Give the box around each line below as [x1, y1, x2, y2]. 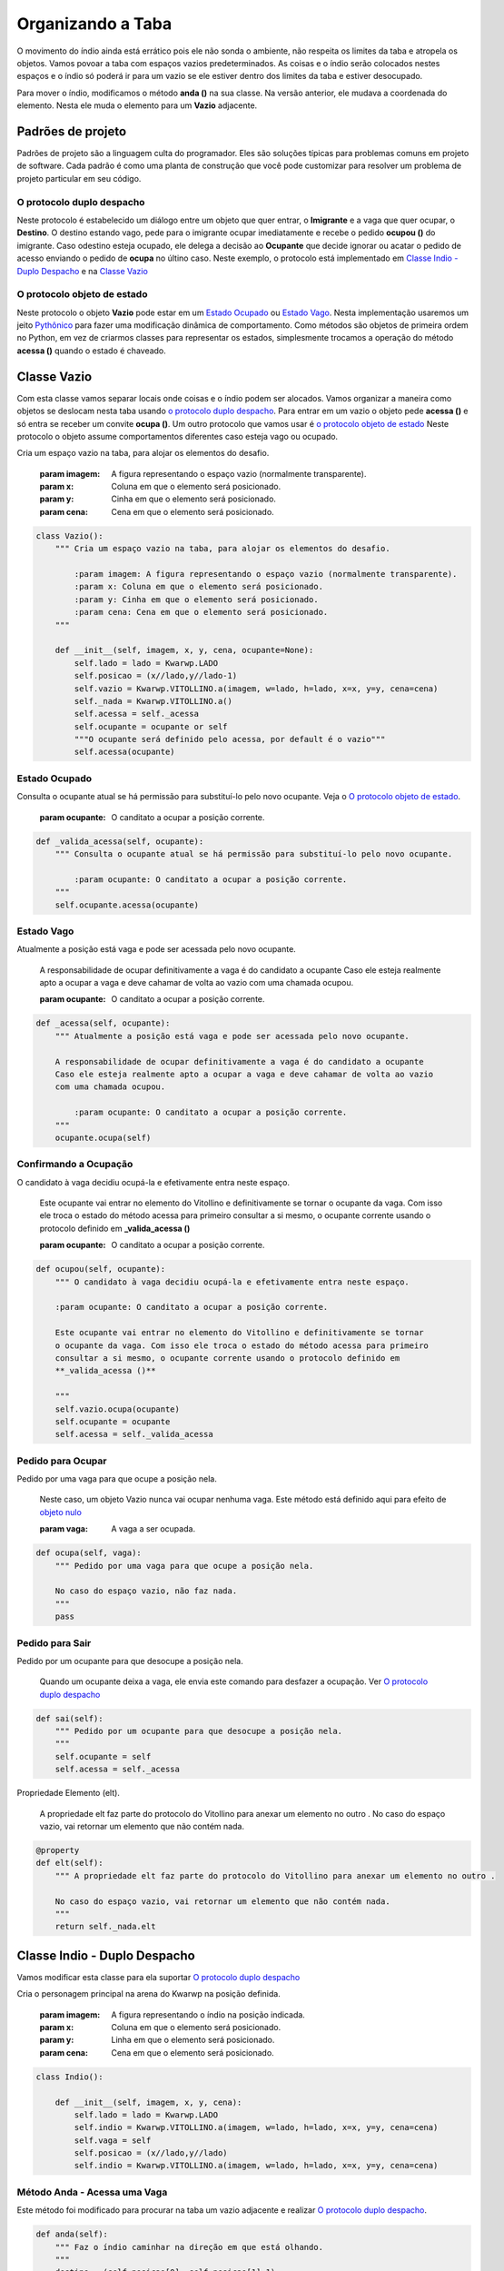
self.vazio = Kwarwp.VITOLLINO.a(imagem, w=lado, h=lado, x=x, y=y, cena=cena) [74, 683, 439, 694]
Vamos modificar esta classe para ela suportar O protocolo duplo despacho [16, 1971, 301, 1982]
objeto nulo [39, 1506, 82, 1517]
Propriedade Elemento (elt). [16, 1788, 120, 1799]
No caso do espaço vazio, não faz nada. [54, 1586, 238, 1596]
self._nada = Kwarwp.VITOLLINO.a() [74, 696, 233, 706]
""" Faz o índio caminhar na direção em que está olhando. [54, 2242, 324, 2252]
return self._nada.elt [54, 1921, 156, 1932]
